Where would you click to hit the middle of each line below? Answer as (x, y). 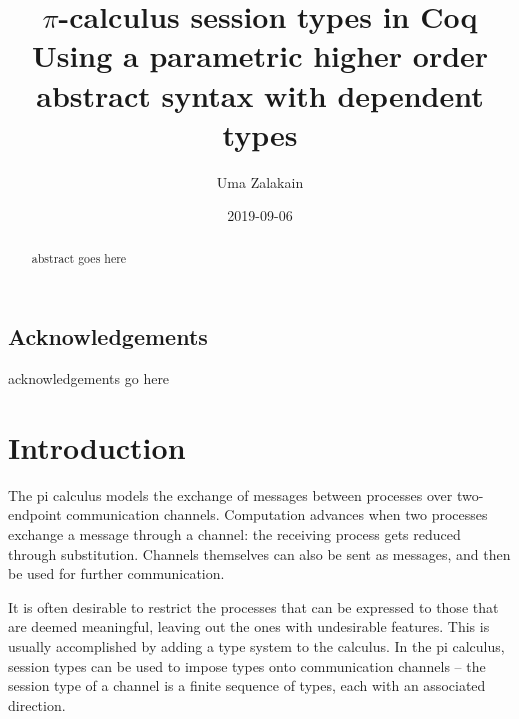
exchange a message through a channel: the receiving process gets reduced (234, 534)
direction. (37, 704)
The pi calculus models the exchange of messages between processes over (230, 494)
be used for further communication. (116, 573)
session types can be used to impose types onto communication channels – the (247, 665)
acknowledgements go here (89, 378)
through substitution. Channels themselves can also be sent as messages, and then (259, 553)
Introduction (97, 446)
